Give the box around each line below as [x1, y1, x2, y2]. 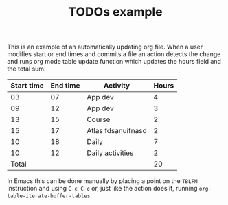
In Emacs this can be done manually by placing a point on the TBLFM [7, 177, 198, 185]
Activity [103, 81, 130, 91]
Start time [10, 81, 45, 91]
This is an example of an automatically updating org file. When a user [7, 43, 203, 51]
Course [87, 114, 111, 124]
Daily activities [87, 148, 134, 158]
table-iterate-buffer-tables [7, 193, 91, 200]
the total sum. [7, 64, 46, 73]
